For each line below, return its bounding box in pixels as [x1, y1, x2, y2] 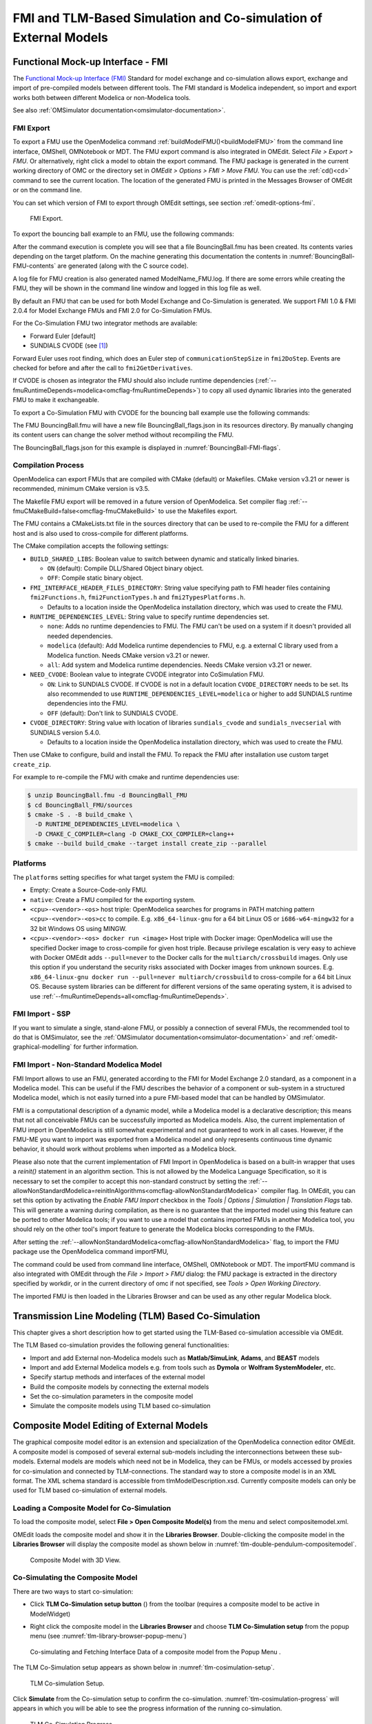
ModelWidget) [30, 1610, 71, 1618]
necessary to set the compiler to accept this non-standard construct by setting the [12, 1176, 247, 1185]
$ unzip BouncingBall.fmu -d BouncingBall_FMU [27, 792, 187, 799]
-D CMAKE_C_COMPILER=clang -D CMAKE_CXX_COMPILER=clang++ [34, 830, 235, 838]
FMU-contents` [12, 262, 56, 270]
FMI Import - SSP [12, 1009, 71, 1019]
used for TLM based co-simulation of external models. [12, 1486, 167, 1494]
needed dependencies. [47, 632, 113, 640]
